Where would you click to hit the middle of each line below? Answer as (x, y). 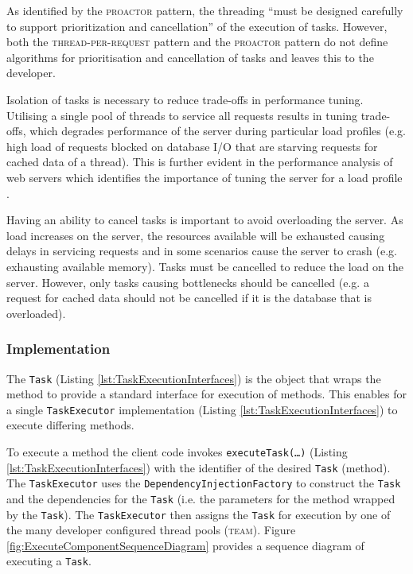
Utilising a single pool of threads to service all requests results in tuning (182, 115)
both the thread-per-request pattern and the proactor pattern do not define (197, 42)
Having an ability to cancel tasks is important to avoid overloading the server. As (205, 220)
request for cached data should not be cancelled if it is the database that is (189, 298)
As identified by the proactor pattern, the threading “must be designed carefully (205, 10)
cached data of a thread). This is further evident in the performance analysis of (200, 162)
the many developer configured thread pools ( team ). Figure (151, 530)
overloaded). (36, 313)
